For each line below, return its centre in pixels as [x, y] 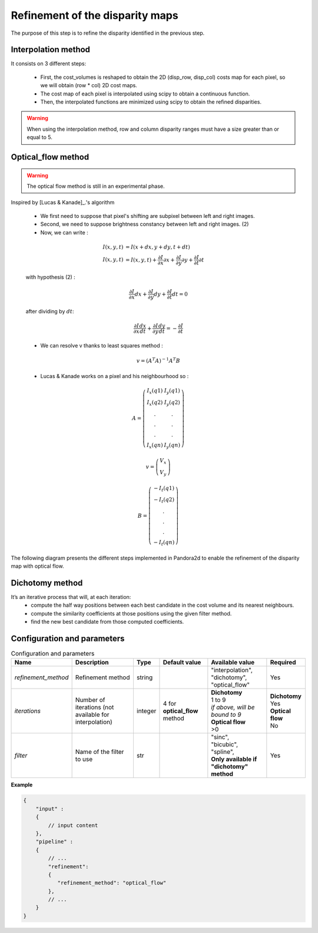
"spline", [223, 752]
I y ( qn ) [172, 446]
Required [283, 663]
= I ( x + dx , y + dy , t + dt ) [158, 247]
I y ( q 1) [172, 392]
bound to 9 [226, 714]
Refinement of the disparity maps [95, 15]
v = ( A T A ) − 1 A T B [158, 360]
